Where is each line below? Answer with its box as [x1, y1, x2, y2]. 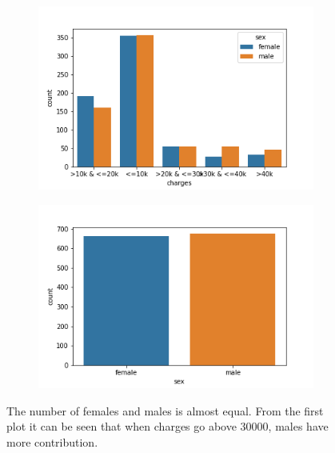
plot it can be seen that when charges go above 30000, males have [6, 418, 329, 435]
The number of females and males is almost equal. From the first [6, 402, 324, 419]
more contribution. [6, 434, 98, 451]
